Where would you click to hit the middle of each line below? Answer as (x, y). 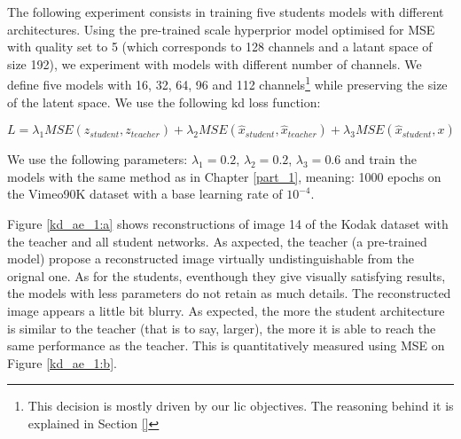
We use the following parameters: (98, 159)
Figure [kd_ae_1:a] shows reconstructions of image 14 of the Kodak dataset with (228, 223)
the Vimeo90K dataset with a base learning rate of (145, 194)
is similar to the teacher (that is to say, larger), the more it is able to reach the (222, 328)
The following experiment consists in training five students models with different (226, 12)
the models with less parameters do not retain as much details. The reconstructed (229, 293)
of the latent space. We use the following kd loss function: (164, 102)
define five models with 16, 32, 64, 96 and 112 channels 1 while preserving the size (227, 83)
